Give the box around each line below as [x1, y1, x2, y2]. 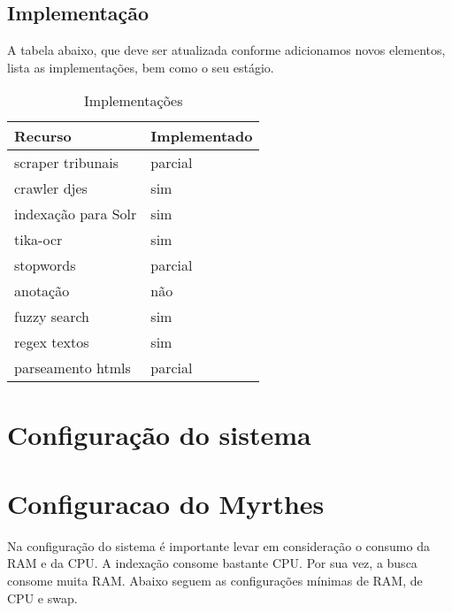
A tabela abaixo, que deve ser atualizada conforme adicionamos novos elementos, [7, 41, 446, 59]
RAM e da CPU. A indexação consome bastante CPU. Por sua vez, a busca [7, 554, 418, 572]
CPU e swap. [7, 588, 78, 607]
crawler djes [14, 178, 88, 199]
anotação [14, 280, 70, 302]
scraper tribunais [14, 152, 119, 173]
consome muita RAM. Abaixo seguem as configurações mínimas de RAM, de [7, 571, 423, 590]
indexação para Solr [14, 203, 137, 225]
